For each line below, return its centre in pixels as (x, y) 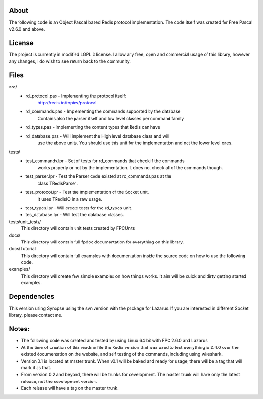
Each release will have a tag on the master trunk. (70, 388)
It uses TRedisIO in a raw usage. (70, 199)
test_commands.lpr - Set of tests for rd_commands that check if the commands (105, 161)
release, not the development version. (59, 381)
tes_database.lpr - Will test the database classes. (75, 215)
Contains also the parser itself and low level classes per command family (111, 118)
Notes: (19, 329)
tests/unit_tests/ (25, 222)
